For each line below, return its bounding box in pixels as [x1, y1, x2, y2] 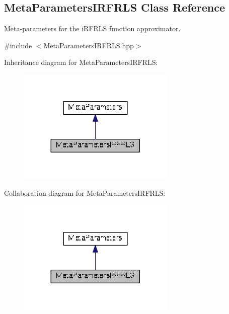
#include [4, 40, 32, 50]
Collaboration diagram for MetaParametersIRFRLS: [4, 188, 166, 198]
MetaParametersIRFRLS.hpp [43, 40, 134, 50]
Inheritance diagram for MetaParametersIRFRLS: [4, 57, 158, 67]
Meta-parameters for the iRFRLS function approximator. [4, 23, 181, 34]
